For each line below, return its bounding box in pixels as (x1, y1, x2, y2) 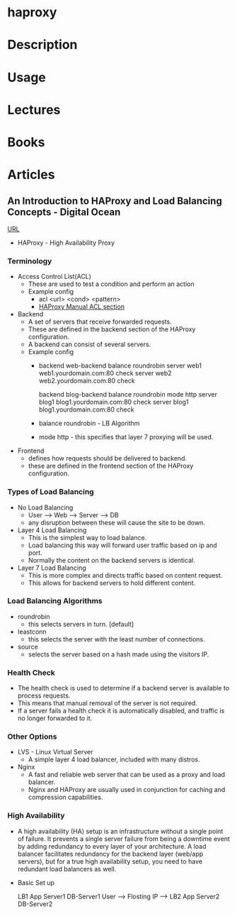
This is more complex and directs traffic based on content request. (28, 571, 223, 579)
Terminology (7, 256, 52, 266)
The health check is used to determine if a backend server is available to (17, 684, 230, 693)
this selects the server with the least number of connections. (28, 634, 205, 643)
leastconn (17, 627, 47, 636)
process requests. (17, 691, 71, 700)
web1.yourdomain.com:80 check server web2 (38, 369, 172, 378)
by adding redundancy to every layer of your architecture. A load (17, 842, 207, 850)
